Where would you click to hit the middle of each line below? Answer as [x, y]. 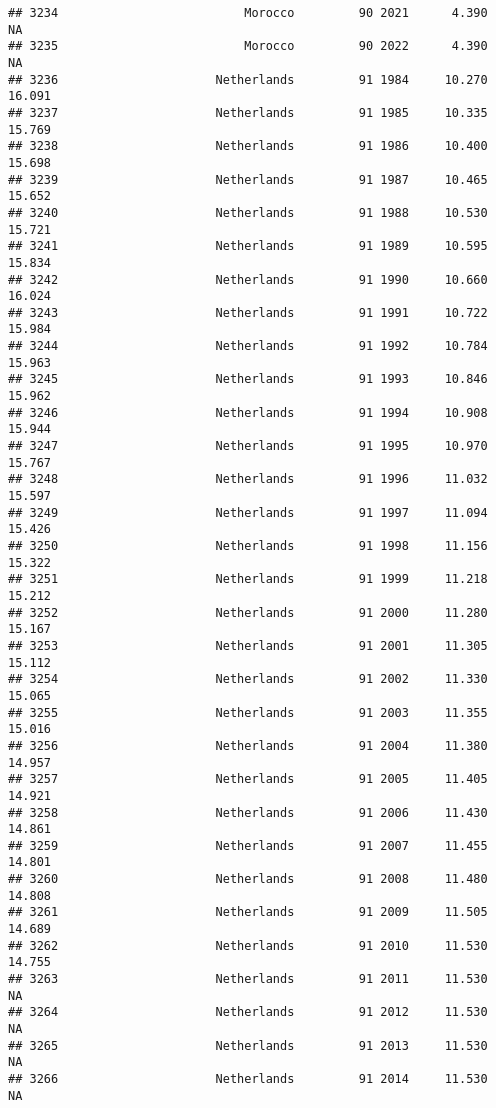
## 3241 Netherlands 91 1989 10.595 [248, 246]
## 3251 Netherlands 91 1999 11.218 [248, 579]
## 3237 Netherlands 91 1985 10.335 [248, 112]
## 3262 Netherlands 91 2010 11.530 [248, 945]
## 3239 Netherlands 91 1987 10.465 [248, 179]
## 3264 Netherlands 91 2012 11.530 [248, 1012]
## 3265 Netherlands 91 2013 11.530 [248, 1045]
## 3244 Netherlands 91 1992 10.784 [248, 346]
